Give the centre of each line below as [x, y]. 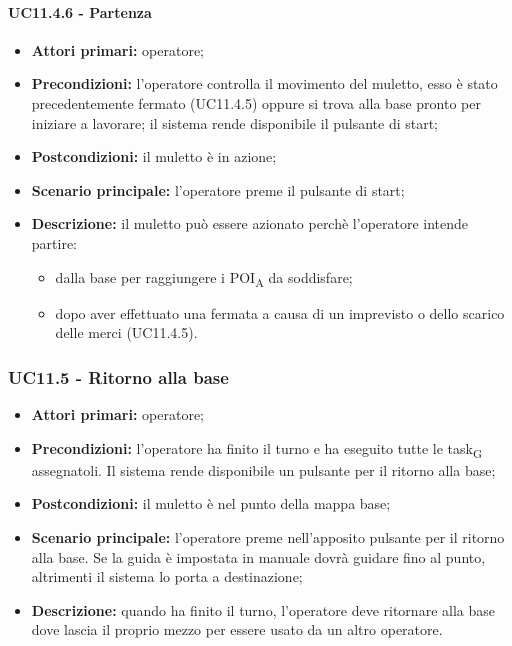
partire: [54, 242]
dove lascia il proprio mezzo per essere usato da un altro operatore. [237, 629]
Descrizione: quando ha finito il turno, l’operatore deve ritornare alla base [263, 609]
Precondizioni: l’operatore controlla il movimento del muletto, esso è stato [264, 83]
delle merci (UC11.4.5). [126, 332]
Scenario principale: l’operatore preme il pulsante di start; [218, 189]
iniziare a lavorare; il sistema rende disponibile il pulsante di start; [235, 122]
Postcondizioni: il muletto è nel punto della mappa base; [211, 503]
